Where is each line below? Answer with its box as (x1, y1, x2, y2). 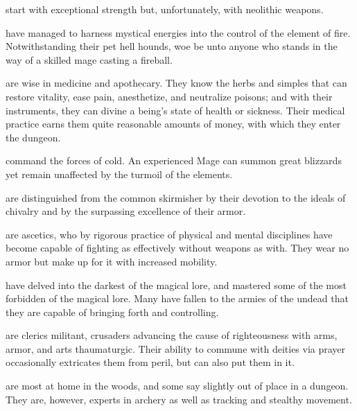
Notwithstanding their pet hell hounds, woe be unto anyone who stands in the (6, 39, 338, 53)
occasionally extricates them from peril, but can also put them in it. (6, 355, 295, 369)
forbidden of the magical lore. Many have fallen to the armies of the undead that (6, 291, 349, 306)
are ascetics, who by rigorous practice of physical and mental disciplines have (6, 227, 333, 241)
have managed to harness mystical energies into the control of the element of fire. (6, 25, 351, 40)
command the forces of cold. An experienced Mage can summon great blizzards (6, 153, 342, 168)
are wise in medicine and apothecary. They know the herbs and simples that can (6, 76, 347, 90)
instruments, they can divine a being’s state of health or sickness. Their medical (6, 103, 345, 117)
